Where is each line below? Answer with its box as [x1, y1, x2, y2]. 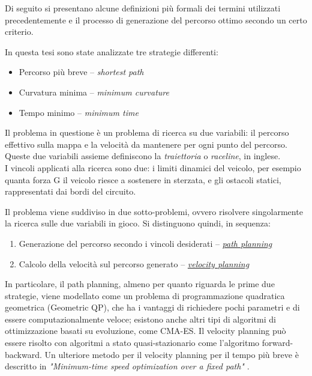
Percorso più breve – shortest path [19, 65, 144, 78]
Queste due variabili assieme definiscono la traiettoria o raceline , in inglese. [5, 150, 281, 162]
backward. [5, 348, 42, 360]
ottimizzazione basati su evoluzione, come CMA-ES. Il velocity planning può [5, 324, 286, 337]
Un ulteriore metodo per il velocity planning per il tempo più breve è [44, 348, 299, 360]
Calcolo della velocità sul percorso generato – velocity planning [19, 257, 250, 270]
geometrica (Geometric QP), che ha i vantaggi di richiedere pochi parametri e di [5, 301, 300, 314]
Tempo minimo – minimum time [19, 106, 139, 118]
